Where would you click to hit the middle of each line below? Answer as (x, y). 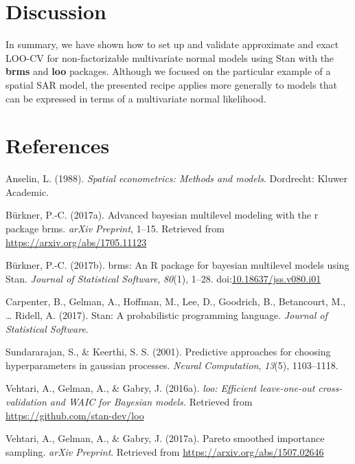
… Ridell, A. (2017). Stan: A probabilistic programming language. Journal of (167, 314)
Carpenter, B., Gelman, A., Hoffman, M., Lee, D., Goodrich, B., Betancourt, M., (176, 301)
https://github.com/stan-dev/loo (75, 415)
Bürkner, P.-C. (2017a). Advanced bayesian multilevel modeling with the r (162, 215)
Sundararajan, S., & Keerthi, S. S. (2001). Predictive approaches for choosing (168, 352)
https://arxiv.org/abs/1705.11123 (76, 242)
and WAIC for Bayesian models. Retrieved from (151, 401)
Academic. (27, 191)
